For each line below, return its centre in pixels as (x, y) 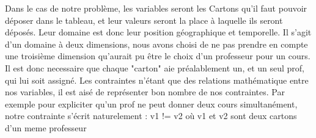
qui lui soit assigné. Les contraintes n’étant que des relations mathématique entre (157, 80)
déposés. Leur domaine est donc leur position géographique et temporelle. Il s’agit (158, 32)
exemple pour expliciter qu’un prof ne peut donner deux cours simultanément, (151, 103)
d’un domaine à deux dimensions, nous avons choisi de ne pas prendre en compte (156, 44)
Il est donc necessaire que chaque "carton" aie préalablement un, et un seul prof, (155, 67)
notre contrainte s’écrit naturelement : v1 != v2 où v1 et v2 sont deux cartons (151, 116)
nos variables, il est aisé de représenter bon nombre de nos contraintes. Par (145, 92)
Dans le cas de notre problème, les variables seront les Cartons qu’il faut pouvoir (156, 8)
